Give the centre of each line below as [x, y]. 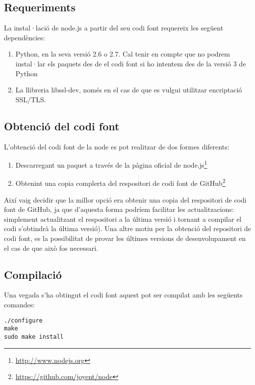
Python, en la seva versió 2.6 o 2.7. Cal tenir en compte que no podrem [123, 54]
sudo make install [34, 337]
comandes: [20, 305]
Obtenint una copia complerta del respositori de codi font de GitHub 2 [120, 182]
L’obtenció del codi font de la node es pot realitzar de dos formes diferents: [117, 146]
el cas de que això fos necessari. [51, 248]
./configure [23, 320]
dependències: [25, 37]
